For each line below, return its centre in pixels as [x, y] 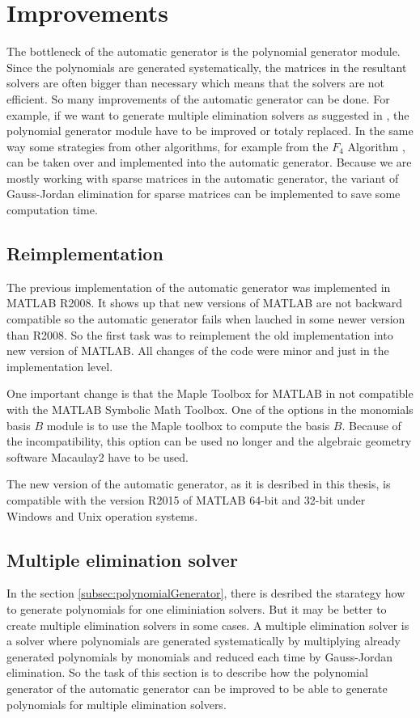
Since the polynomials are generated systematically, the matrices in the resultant [207, 67]
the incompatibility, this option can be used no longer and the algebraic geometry [209, 441]
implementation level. [60, 366]
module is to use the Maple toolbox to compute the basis [188, 425]
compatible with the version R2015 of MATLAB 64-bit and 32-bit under [186, 499]
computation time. [52, 210]
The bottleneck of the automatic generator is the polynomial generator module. [204, 51]
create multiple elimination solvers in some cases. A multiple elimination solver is [208, 625]
